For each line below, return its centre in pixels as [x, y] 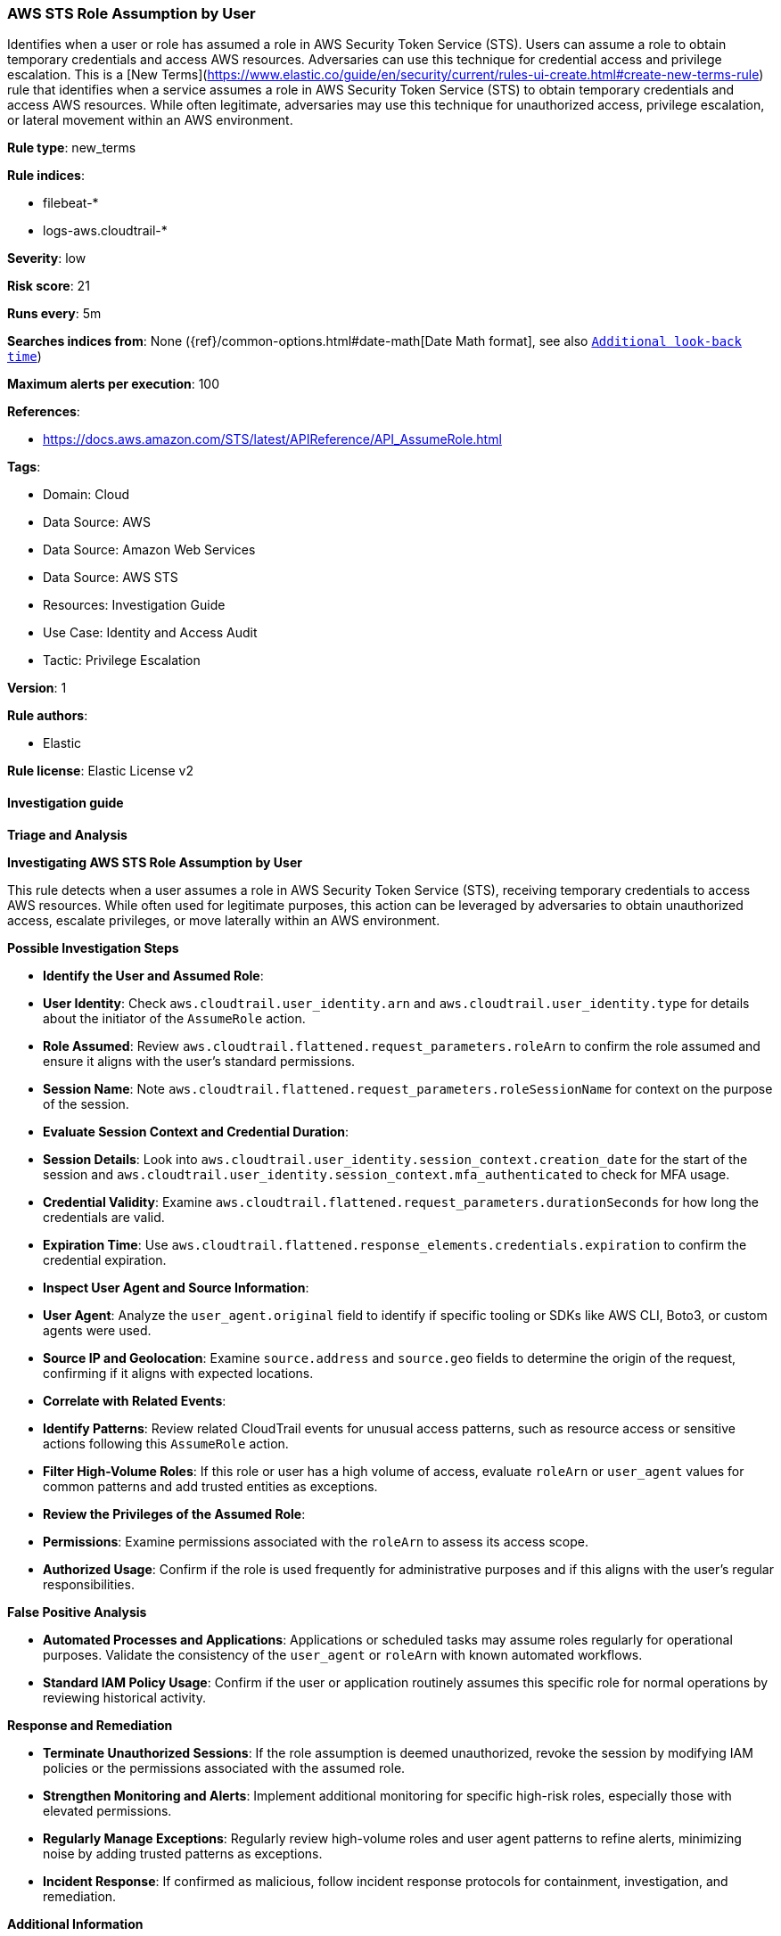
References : [44, 412]
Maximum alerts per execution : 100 [114, 384]
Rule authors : [48, 716]
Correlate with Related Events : [135, 1400]
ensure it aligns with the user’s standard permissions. [199, 1061]
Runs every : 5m [54, 314]
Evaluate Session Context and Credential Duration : [196, 1131]
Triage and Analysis [67, 834]
